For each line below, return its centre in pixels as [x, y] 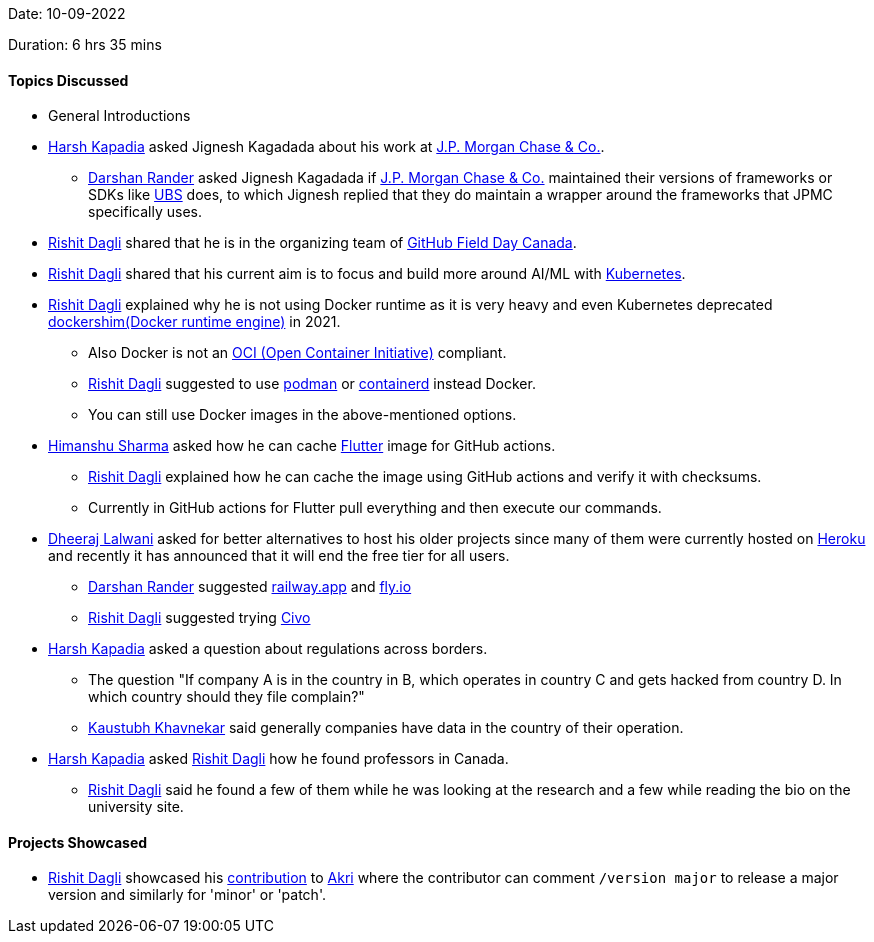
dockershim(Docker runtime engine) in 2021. [194, 322]
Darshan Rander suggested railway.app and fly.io [250, 587]
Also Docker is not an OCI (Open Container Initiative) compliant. [297, 353]
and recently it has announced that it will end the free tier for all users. [279, 556]
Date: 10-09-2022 [67, 13]
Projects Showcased [78, 842]
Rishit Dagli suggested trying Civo [199, 618]
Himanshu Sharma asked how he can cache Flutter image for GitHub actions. [302, 446]
